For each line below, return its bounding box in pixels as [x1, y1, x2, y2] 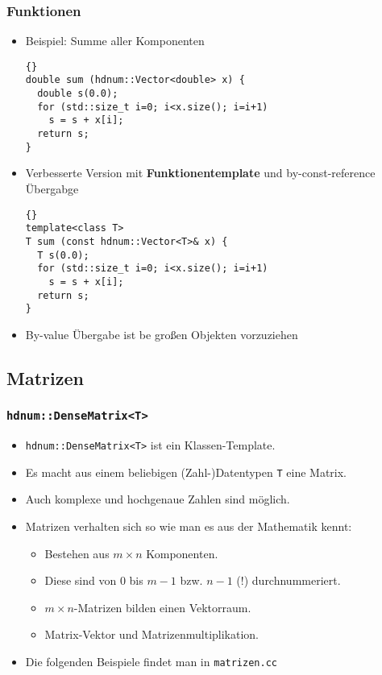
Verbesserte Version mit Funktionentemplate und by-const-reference [25, 164, 376, 181]
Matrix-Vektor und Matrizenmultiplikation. [44, 626, 260, 643]
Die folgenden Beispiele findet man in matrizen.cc [25, 652, 277, 669]
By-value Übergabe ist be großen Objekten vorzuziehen [25, 325, 298, 342]
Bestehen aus [44, 545, 110, 561]
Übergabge [25, 180, 79, 197]
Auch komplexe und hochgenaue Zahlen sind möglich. [25, 491, 290, 507]
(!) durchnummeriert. [236, 572, 341, 589]
